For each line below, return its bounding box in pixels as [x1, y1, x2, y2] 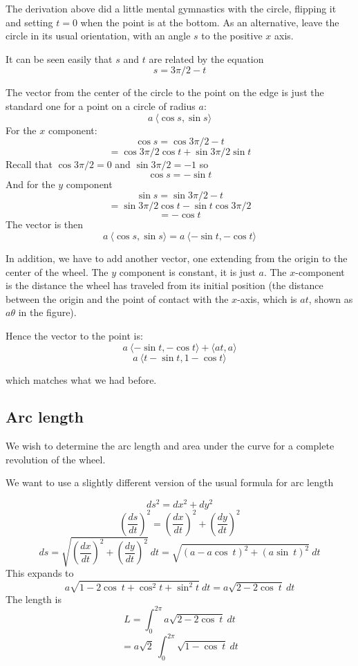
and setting [6, 15, 53, 29]
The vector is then [6, 217, 84, 232]
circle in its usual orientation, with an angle [6, 28, 191, 43]
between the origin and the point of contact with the [6, 291, 229, 306]
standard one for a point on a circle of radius [6, 98, 196, 113]
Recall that [6, 157, 53, 172]
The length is [6, 591, 62, 606]
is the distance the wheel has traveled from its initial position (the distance [6, 278, 323, 293]
